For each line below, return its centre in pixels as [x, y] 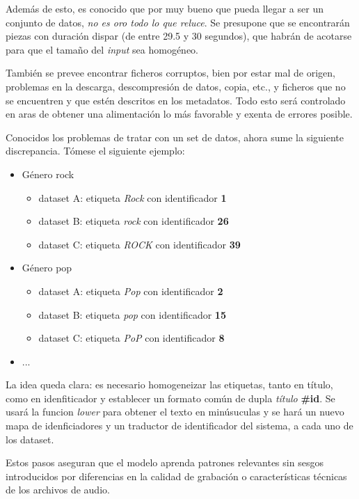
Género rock [48, 174]
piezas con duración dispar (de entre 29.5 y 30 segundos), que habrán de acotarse [179, 36]
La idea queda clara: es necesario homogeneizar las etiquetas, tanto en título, [169, 385]
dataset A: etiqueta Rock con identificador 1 [133, 197]
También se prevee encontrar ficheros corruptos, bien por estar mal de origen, [170, 73]
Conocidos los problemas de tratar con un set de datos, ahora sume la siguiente [175, 137]
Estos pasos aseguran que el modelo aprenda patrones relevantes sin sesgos [165, 462]
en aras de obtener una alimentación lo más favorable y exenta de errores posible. [179, 114]
